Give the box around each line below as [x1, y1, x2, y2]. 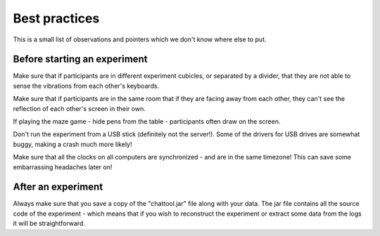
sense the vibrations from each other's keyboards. [13, 81, 160, 90]
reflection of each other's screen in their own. [13, 104, 146, 112]
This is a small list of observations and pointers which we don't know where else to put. [13, 35, 267, 44]
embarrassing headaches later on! [13, 162, 113, 171]
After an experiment [13, 181, 103, 193]
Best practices [13, 11, 100, 26]
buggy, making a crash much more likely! [13, 140, 132, 148]
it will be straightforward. [13, 219, 86, 228]
